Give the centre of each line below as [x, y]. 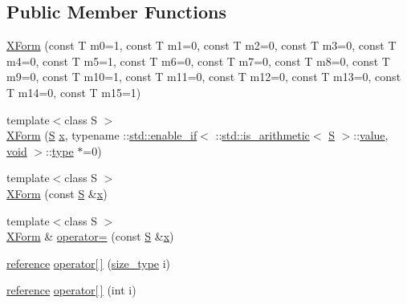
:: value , [371, 135]
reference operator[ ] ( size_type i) [89, 263]
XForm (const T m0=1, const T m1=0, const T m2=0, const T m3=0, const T [201, 45]
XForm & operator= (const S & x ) [90, 236]
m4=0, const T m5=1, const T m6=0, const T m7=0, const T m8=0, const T [198, 61]
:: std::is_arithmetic [263, 135]
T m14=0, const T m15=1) [74, 92]
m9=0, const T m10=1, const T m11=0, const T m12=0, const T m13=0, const [204, 77]
